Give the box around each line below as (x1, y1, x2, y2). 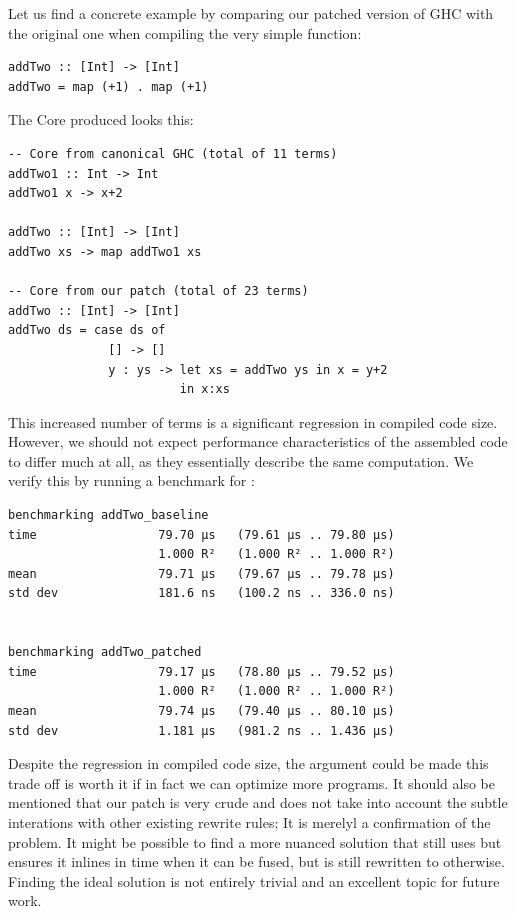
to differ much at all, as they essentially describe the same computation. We (8, 450, 474, 471)
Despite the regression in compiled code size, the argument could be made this (8, 753, 489, 774)
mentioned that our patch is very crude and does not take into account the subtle (8, 792, 508, 813)
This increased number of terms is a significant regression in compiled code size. (8, 411, 498, 432)
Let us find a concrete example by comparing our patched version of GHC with (8, 3, 494, 23)
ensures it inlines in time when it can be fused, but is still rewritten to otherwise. (8, 851, 505, 872)
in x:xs (179, 382, 230, 397)
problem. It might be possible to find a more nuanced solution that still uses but (8, 831, 502, 852)
